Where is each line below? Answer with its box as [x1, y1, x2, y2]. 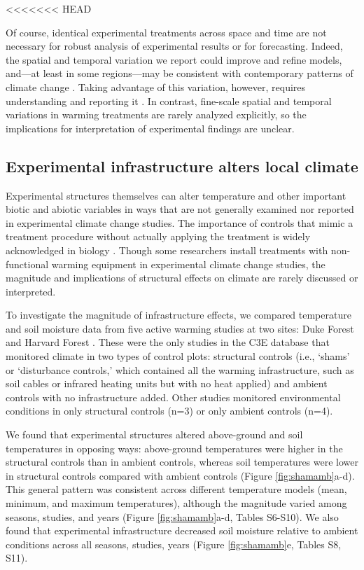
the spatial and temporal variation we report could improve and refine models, [6, 52, 342, 67]
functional [6, 256, 49, 271]
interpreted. [6, 284, 56, 298]
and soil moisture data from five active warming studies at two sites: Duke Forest [6, 321, 354, 335]
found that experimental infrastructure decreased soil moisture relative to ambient [6, 523, 358, 538]
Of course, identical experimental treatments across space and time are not [6, 25, 327, 39]
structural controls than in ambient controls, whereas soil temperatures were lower [6, 454, 358, 469]
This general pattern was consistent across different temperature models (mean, [6, 482, 347, 496]
